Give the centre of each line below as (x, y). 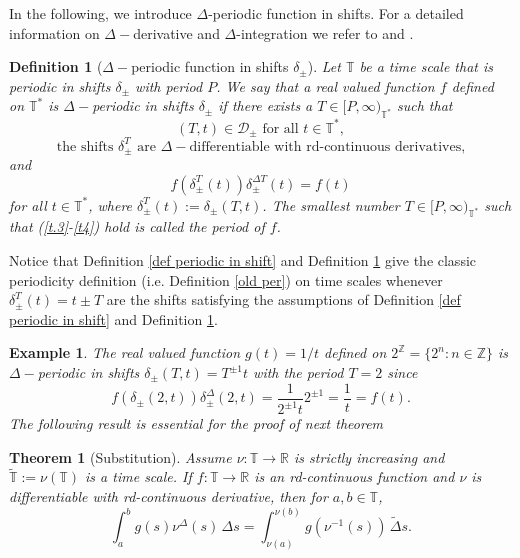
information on (54, 32)
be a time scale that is (426, 66)
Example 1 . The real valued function (125, 352)
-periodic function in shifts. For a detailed (336, 13)
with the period (298, 372)
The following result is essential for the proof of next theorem (196, 423)
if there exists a (265, 105)
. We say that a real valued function (325, 85)
